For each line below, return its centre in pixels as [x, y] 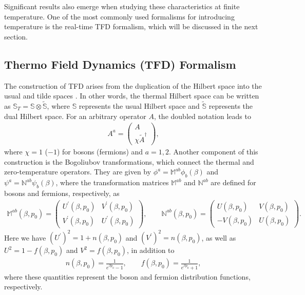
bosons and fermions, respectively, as [62, 193]
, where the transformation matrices [112, 182]
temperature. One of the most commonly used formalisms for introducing [119, 16]
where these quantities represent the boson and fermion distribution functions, [127, 276]
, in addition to [150, 250]
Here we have [25, 237]
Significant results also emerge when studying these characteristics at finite [122, 6]
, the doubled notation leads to [202, 116]
